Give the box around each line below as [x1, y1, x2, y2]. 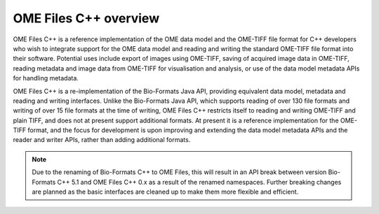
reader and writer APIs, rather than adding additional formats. [13, 136, 191, 144]
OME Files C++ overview [13, 10, 160, 26]
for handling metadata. [13, 74, 79, 83]
